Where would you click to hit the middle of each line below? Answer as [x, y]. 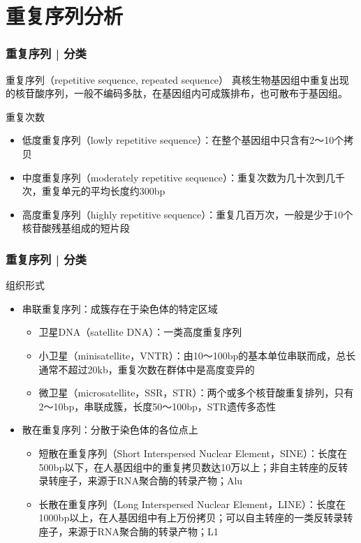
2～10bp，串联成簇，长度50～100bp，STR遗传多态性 [157, 406]
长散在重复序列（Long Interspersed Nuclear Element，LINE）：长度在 [192, 504]
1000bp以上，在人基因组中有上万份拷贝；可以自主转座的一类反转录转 [196, 518]
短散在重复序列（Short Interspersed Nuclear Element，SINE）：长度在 [193, 453]
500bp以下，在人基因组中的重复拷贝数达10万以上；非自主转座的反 [189, 467]
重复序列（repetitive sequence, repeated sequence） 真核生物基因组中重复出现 [177, 79]
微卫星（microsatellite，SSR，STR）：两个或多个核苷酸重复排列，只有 [196, 393]
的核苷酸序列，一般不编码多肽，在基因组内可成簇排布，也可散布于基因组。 [177, 93]
